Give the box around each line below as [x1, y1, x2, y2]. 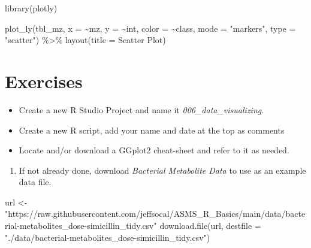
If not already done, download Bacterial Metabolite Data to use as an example [19, 164, 306, 176]
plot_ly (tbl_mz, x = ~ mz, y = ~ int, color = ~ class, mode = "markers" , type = [5, 22, 296, 34]
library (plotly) [5, 2, 58, 14]
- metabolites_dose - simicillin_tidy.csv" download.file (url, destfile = [17, 219, 261, 232]
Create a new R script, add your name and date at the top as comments [19, 123, 285, 136]
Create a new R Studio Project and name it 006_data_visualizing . [19, 103, 264, 116]
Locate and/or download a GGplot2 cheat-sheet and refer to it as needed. [19, 144, 289, 156]
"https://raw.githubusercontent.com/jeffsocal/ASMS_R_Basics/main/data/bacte [5, 207, 306, 220]
